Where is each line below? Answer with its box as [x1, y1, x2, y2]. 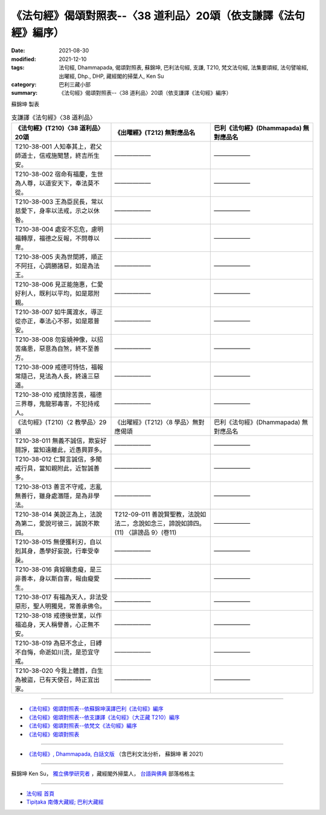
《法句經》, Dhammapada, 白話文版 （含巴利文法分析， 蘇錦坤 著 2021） [26, 750, 206, 758]
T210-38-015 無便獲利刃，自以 [14, 538, 102, 546]
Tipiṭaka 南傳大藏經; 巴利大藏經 [26, 798, 104, 806]
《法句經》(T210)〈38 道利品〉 [14, 124, 104, 132]
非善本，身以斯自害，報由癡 [14, 575, 94, 583]
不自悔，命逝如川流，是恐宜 [14, 648, 94, 657]
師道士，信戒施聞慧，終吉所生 [14, 152, 100, 160]
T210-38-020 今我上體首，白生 [14, 666, 104, 675]
